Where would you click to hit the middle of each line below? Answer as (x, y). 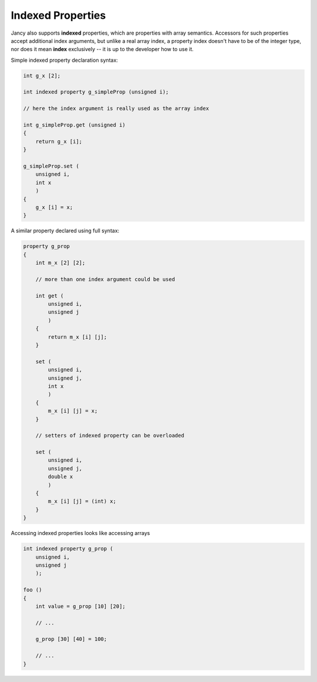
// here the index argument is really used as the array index (116, 108)
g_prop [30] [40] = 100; (71, 639)
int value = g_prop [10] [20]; (80, 606)
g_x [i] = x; (54, 207)
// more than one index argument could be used (105, 279)
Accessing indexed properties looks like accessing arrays (80, 533)
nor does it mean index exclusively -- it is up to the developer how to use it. (102, 49)
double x (60, 477)
